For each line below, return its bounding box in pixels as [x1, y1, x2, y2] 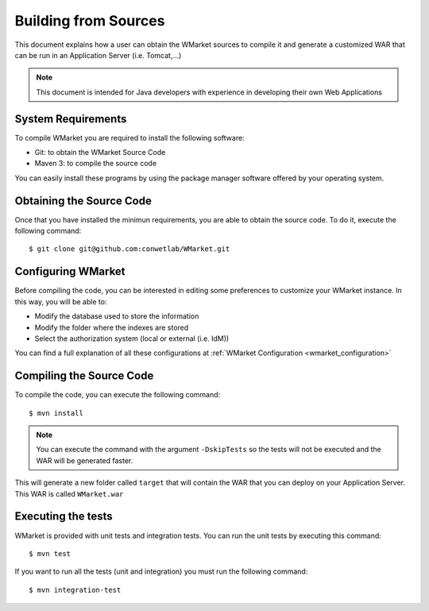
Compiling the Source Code [14, 369, 154, 383]
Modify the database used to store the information [34, 311, 199, 321]
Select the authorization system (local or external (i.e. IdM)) [34, 334, 230, 343]
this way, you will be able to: [14, 296, 107, 306]
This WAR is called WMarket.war [14, 489, 124, 498]
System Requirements [14, 112, 127, 126]
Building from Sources [14, 12, 165, 29]
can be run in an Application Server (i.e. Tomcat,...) [14, 50, 182, 60]
